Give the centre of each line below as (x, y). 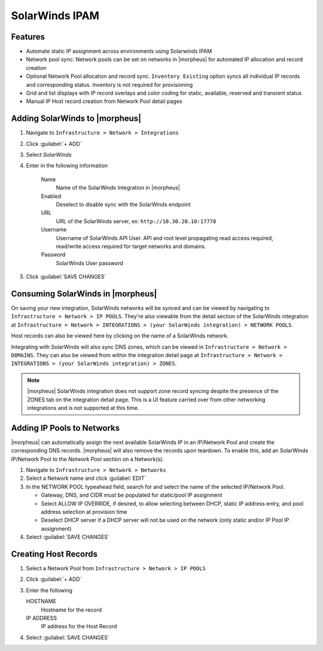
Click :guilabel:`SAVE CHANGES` (66, 277)
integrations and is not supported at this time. (83, 407)
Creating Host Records (54, 554)
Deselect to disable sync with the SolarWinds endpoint (123, 205)
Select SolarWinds (49, 155)
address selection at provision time (84, 512)
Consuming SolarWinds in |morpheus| (84, 293)
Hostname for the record (71, 610)
